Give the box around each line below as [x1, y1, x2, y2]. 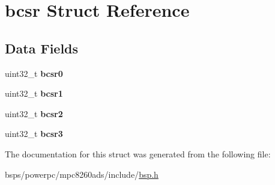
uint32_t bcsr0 [5, 67, 63, 79]
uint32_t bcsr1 [5, 87, 63, 100]
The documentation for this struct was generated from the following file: [5, 147, 271, 160]
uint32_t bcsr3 [5, 127, 63, 140]
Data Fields [5, 38, 79, 57]
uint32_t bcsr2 [5, 107, 63, 120]
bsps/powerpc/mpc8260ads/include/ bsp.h [5, 168, 159, 180]
